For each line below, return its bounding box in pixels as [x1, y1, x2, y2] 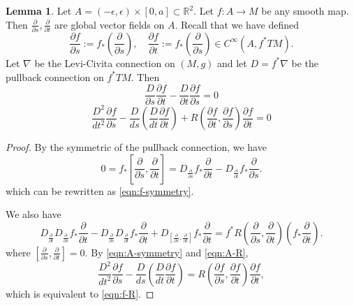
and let [216, 55, 247, 70]
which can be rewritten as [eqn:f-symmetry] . [6, 183, 194, 198]
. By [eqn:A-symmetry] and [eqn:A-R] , [84, 245, 249, 259]
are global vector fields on [54, 17, 165, 31]
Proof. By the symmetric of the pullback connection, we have [6, 140, 267, 154]
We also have [6, 207, 61, 221]
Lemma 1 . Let [6, 3, 72, 17]
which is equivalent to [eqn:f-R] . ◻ [6, 286, 154, 300]
